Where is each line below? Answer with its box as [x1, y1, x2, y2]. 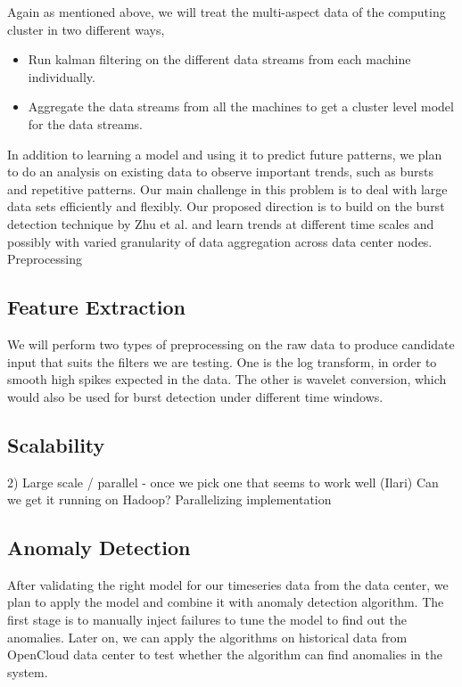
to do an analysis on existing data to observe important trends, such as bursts [7, 162, 434, 181]
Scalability [7, 430, 105, 458]
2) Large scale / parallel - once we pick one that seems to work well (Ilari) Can [7, 472, 439, 491]
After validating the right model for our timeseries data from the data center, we [7, 575, 449, 593]
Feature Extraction [7, 293, 186, 321]
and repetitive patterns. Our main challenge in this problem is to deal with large [7, 179, 448, 198]
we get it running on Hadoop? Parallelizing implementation [7, 490, 332, 509]
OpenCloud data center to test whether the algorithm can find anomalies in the [7, 645, 442, 664]
